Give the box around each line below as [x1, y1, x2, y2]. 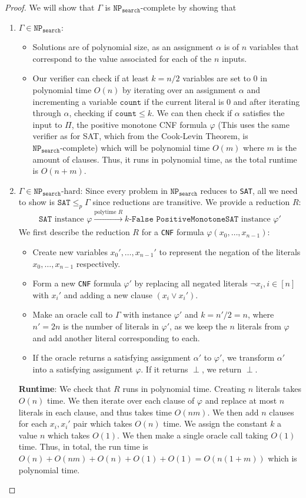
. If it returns [141, 362, 188, 375]
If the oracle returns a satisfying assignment [32, 351, 191, 364]
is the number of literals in [63, 320, 159, 332]
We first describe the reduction [18, 226, 130, 238]
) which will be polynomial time [95, 141, 210, 153]
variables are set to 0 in [182, 72, 267, 84]
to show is [18, 196, 55, 208]
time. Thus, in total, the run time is [18, 440, 148, 453]
